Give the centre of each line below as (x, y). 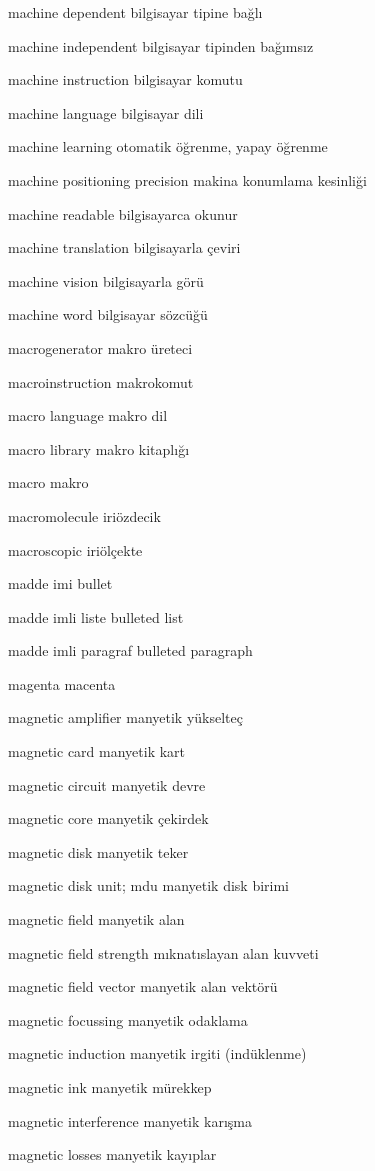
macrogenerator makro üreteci (100, 347)
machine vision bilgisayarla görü (106, 280)
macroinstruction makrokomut (101, 381)
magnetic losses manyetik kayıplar (112, 1154)
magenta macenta (62, 683)
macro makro (48, 482)
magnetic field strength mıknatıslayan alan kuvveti (163, 952)
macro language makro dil (88, 415)
